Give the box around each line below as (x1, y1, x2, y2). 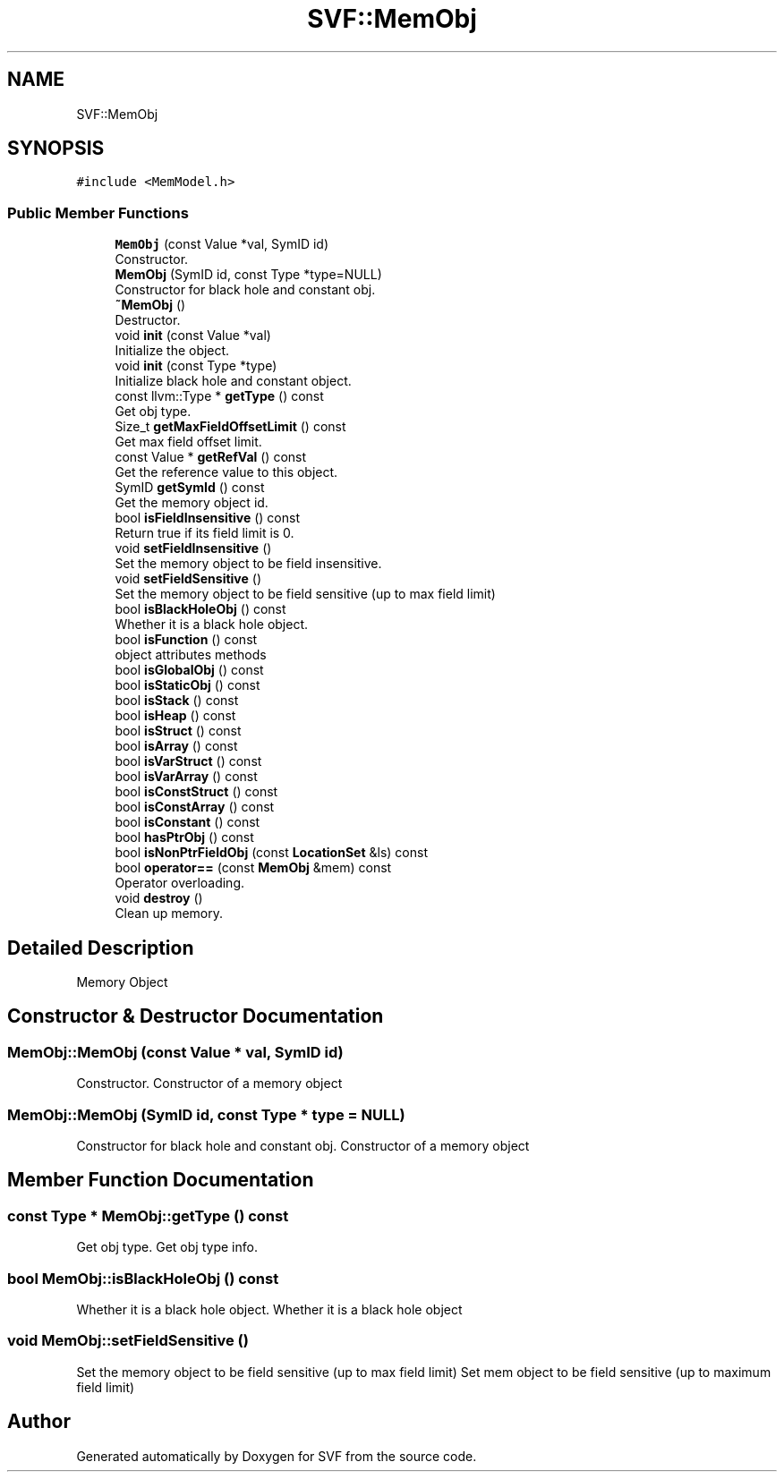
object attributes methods (115, 647, 267, 663)
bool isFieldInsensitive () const (115, 510, 301, 526)
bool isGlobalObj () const (115, 662, 264, 678)
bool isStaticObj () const (115, 677, 260, 693)
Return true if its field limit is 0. (115, 525, 294, 541)
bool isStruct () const (115, 723, 242, 739)
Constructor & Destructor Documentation (7, 1005, 384, 1028)
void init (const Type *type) (115, 358, 277, 374)
